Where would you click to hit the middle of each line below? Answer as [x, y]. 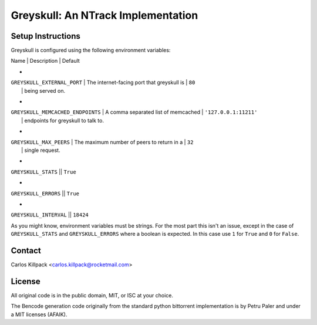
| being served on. [43, 90]
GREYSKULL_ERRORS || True [45, 193]
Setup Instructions [45, 36]
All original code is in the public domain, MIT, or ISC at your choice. [92, 295]
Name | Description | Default [45, 61]
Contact [26, 250]
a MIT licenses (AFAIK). [39, 314]
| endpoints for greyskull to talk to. [63, 120]
